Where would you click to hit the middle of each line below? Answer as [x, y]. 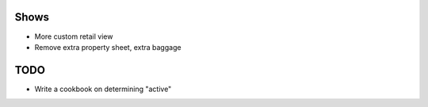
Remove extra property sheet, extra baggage [108, 47]
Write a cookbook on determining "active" [103, 89]
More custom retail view [74, 36]
